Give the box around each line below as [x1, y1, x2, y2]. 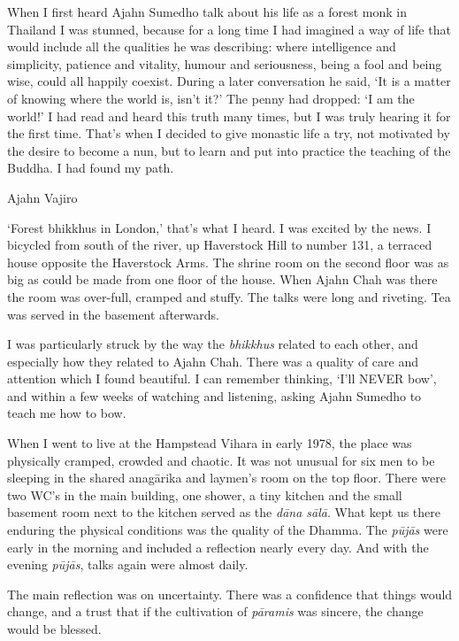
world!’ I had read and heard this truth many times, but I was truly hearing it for [7, 106, 451, 125]
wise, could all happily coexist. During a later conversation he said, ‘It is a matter [7, 72, 451, 90]
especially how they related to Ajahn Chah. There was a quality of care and [7, 351, 418, 370]
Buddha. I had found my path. [7, 158, 174, 177]
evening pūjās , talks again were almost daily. [7, 555, 249, 574]
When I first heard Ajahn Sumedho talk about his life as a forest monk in [7, 3, 407, 20]
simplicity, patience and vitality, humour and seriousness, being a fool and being [7, 54, 442, 73]
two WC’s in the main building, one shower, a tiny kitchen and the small [7, 485, 402, 504]
